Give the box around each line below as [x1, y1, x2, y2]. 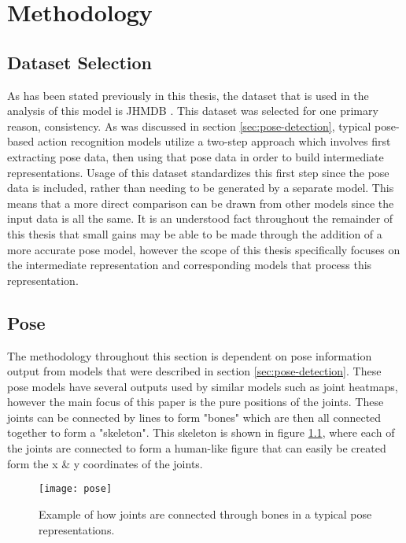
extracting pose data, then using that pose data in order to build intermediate [7, 148, 384, 164]
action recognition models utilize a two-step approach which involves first [37, 133, 391, 150]
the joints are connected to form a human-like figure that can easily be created [7, 440, 386, 456]
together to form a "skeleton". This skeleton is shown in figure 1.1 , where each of [7, 424, 395, 441]
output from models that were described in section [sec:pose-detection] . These [7, 363, 382, 379]
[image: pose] [39, 483, 113, 495]
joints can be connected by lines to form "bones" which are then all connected [7, 408, 382, 425]
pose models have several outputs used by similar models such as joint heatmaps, [7, 378, 398, 394]
